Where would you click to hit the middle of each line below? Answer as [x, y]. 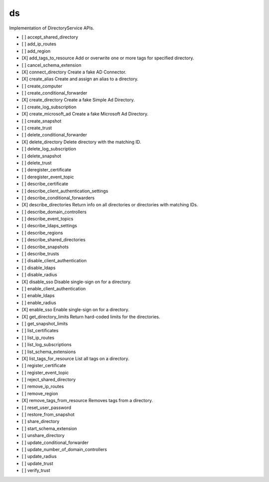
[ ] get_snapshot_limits [45, 323]
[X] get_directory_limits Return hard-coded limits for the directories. [91, 317]
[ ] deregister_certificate [47, 170]
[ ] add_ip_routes [39, 44]
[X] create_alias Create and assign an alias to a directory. [80, 79]
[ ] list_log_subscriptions [47, 345]
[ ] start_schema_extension [49, 428]
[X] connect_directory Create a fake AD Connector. [74, 72]
